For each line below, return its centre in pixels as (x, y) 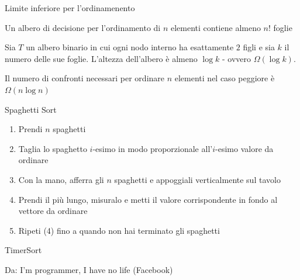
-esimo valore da (244, 148)
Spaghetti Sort (31, 109)
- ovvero (237, 58)
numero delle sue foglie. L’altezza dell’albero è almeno (101, 58)
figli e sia (259, 47)
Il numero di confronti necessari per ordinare (85, 78)
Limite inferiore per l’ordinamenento (70, 8)
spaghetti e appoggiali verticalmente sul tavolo (197, 179)
